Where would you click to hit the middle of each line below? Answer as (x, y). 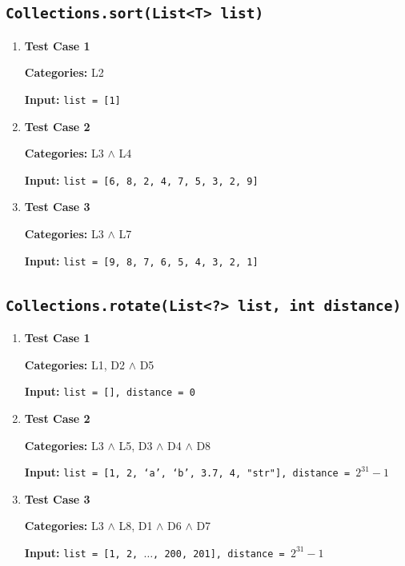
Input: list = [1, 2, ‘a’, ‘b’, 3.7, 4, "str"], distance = (187, 472)
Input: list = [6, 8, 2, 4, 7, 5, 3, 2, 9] (141, 179)
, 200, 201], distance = (219, 554)
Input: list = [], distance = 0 (110, 391)
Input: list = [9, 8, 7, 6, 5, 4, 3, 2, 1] (141, 260)
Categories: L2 (64, 72)
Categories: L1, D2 (74, 364)
